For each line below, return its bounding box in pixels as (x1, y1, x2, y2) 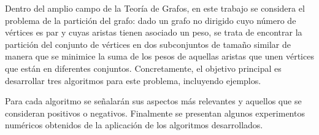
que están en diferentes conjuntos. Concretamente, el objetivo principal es (5, 61, 282, 74)
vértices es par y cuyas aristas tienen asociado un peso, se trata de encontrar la (5, 26, 302, 39)
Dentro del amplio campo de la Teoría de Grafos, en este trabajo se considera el (5, 2, 305, 14)
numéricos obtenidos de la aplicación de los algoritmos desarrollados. (5, 118, 263, 131)
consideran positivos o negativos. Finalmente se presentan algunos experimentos (5, 106, 305, 119)
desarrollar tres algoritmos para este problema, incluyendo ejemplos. (5, 74, 261, 87)
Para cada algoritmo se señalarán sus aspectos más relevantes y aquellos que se (5, 94, 302, 107)
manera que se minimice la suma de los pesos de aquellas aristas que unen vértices (5, 50, 314, 63)
